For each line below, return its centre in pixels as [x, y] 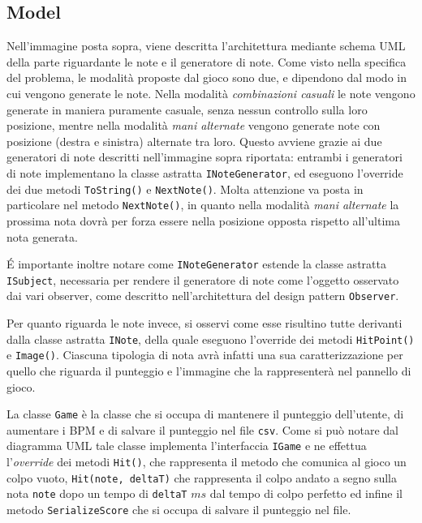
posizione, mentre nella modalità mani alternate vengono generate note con [194, 125]
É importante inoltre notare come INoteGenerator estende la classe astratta [196, 264]
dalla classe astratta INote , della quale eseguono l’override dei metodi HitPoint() [211, 339]
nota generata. [42, 236]
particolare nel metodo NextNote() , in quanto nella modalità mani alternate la [203, 205]
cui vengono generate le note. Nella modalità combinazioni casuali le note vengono [211, 93]
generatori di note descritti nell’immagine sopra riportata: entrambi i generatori [205, 157]
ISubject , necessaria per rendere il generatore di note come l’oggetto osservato [203, 279]
